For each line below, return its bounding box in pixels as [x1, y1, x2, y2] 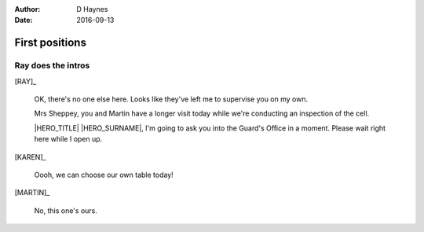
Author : [14, 5, 41, 13]
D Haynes [76, 5, 108, 13]
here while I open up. [34, 134, 103, 144]
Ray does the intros [14, 60, 90, 71]
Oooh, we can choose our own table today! [34, 170, 174, 179]
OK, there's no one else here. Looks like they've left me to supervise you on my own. [34, 94, 309, 104]
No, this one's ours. [34, 205, 98, 215]
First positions [14, 36, 86, 50]
